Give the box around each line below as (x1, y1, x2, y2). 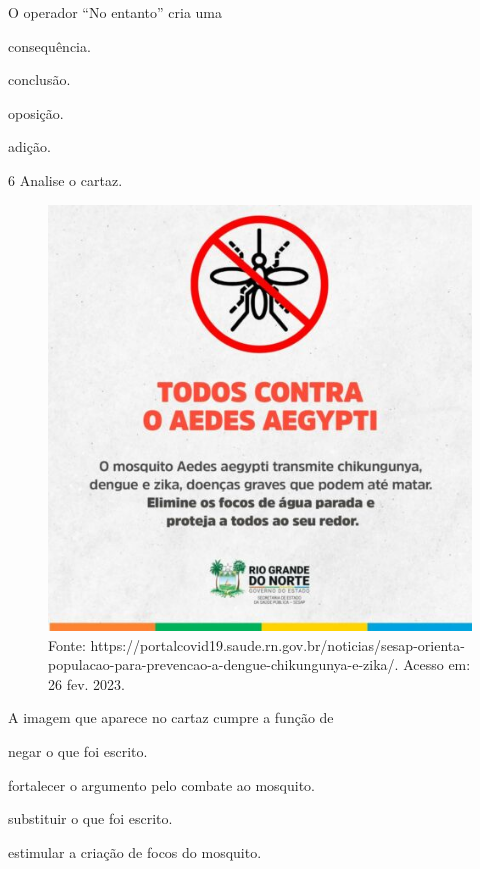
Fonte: (48, 634, 86, 655)
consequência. (8, 35, 91, 56)
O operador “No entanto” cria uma (8, 2, 223, 22)
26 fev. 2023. (48, 673, 125, 694)
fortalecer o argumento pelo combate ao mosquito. (8, 774, 316, 795)
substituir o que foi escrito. (8, 808, 173, 829)
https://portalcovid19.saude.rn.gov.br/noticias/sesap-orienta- (90, 634, 465, 655)
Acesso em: (403, 654, 471, 675)
